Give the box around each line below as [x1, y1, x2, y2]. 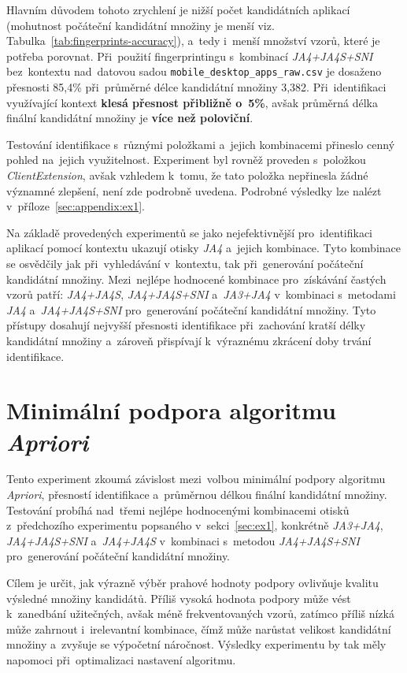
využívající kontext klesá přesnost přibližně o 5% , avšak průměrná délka [6, 94, 378, 110]
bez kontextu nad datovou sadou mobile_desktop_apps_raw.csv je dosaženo [6, 63, 382, 80]
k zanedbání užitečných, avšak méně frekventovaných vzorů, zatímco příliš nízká [6, 605, 394, 622]
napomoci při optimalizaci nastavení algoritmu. [6, 651, 236, 667]
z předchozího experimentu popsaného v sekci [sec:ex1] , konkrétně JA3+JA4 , [6, 517, 383, 534]
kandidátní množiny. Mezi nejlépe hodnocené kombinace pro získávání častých [6, 270, 387, 287]
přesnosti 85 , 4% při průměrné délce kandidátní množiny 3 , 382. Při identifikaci [6, 79, 387, 95]
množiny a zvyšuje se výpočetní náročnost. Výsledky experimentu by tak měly [6, 636, 387, 653]
